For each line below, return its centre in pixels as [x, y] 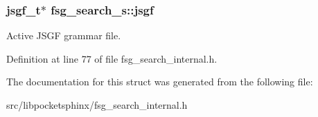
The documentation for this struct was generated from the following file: [160, 82]
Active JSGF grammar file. [64, 35]
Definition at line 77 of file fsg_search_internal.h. [112, 58]
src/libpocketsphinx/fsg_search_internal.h [97, 105]
